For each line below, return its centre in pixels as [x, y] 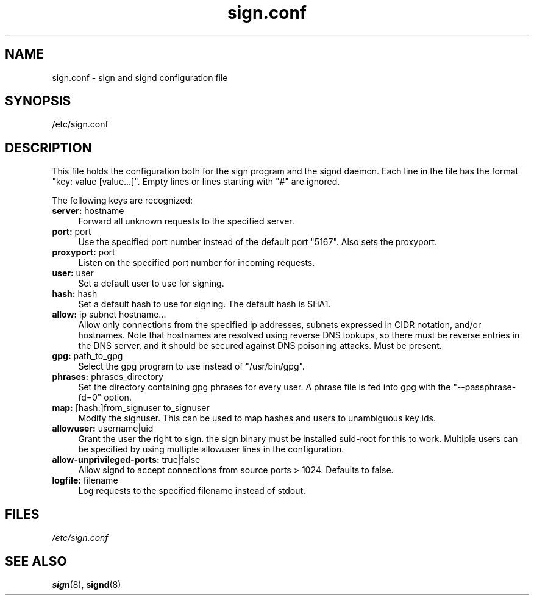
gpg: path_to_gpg [87, 356]
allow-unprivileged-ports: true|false [126, 460]
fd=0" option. [105, 398]
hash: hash [75, 294]
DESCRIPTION [48, 148]
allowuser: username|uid [103, 429]
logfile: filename [85, 480]
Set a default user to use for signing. [151, 284]
